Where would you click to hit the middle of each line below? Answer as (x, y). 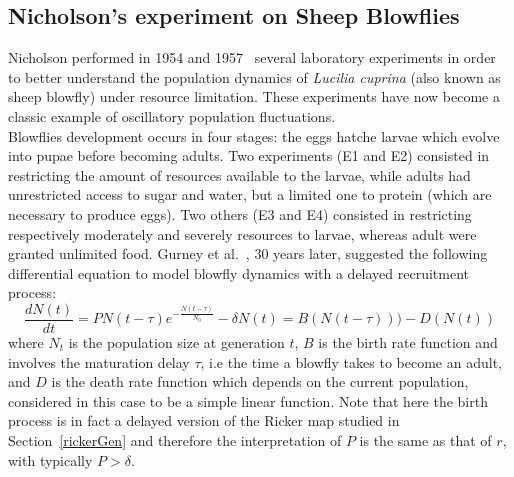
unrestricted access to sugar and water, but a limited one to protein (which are (250, 194)
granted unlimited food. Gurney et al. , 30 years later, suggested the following (248, 253)
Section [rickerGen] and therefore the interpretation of (175, 439)
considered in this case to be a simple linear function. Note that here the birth (248, 400)
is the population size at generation (176, 341)
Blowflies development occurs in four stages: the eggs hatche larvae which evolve (254, 135)
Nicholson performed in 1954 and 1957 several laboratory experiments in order (252, 57)
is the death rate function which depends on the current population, (260, 381)
